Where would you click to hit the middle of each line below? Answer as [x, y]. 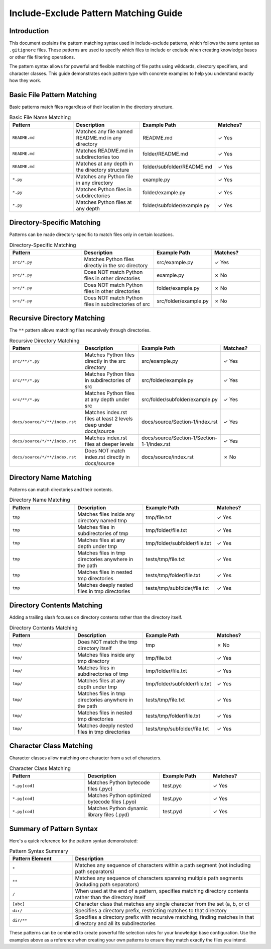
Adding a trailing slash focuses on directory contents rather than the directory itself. [96, 617]
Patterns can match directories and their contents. [61, 489]
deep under [98, 425]
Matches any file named [104, 131]
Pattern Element [32, 859]
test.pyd [172, 812]
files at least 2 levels [109, 419]
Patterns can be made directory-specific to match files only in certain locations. [92, 234]
